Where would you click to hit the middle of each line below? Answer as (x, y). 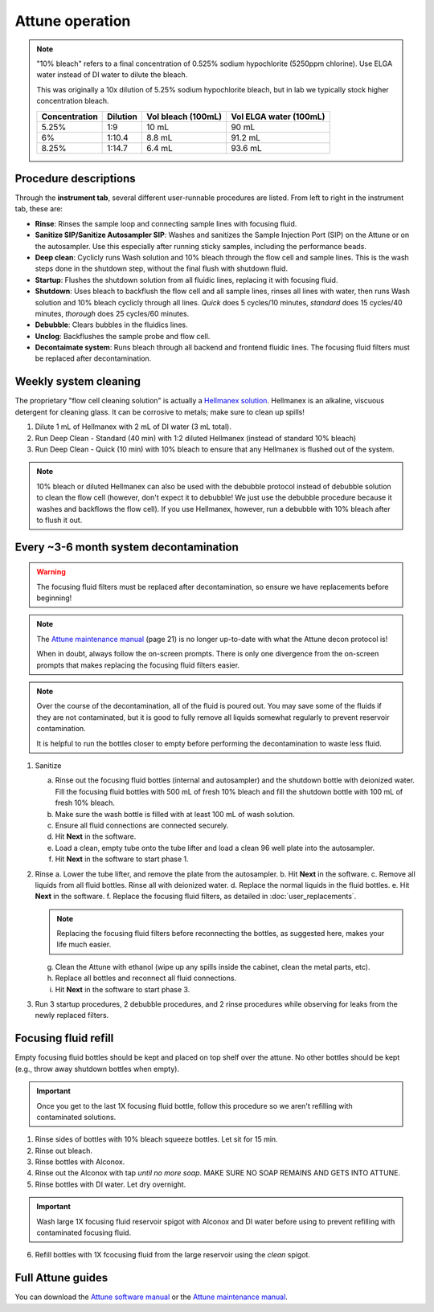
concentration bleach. (73, 101)
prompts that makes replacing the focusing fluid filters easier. (138, 665)
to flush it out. (59, 520)
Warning (51, 572)
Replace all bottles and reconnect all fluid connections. (146, 978)
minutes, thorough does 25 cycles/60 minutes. (112, 313)
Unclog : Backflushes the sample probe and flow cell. (123, 336)
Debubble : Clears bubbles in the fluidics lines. (111, 325)
